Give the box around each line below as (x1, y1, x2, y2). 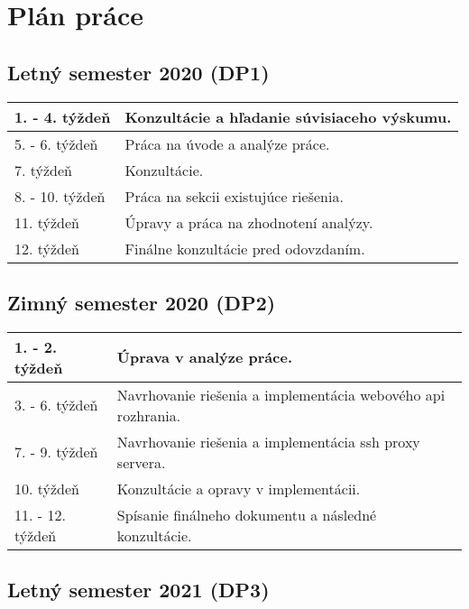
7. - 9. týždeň (14, 441, 98, 463)
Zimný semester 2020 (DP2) (7, 288, 276, 316)
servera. (116, 451, 166, 473)
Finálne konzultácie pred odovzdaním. (124, 237, 365, 259)
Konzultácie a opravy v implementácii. (116, 477, 361, 499)
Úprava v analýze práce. (116, 346, 292, 368)
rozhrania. (116, 404, 181, 426)
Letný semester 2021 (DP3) (7, 576, 270, 604)
